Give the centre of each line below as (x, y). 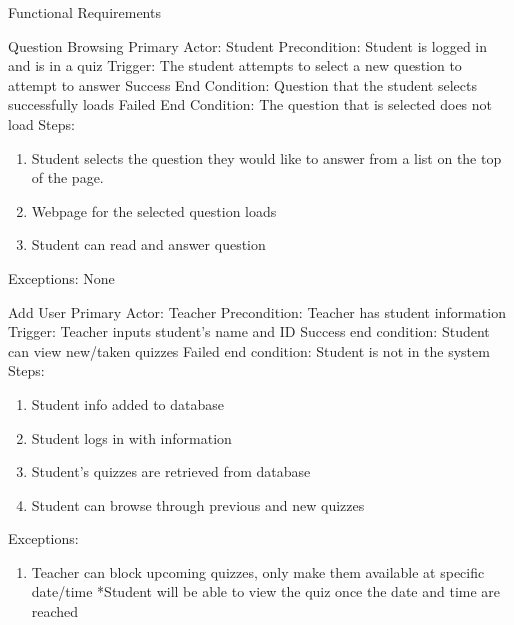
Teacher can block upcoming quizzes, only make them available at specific (258, 571)
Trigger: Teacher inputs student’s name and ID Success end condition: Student (249, 331)
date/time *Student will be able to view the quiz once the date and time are (266, 591)
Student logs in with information (131, 437)
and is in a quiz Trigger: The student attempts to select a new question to (235, 65)
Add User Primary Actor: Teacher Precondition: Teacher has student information (257, 311)
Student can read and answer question (148, 244)
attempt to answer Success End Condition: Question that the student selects (242, 84)
